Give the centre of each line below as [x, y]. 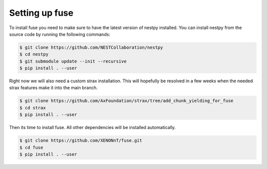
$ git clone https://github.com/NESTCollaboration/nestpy [91, 47]
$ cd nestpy [34, 54]
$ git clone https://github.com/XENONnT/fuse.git [81, 141]
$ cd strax [33, 108]
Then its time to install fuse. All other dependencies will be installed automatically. [92, 128]
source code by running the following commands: [60, 34]
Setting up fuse [41, 13]
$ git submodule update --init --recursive [73, 61]
